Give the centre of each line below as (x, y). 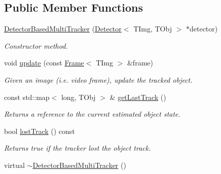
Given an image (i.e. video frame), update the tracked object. (98, 79)
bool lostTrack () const (40, 131)
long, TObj (78, 97)
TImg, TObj (153, 29)
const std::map (27, 97)
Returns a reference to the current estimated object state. (92, 114)
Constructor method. (36, 45)
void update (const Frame (44, 63)
